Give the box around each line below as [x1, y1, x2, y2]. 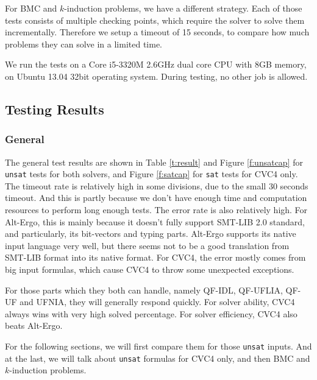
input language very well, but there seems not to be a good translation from [5, 239, 290, 252]
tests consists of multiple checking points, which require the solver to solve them [5, 13, 305, 26]
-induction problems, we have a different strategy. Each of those [64, 2, 302, 14]
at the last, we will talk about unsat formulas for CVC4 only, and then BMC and [5, 351, 310, 364]
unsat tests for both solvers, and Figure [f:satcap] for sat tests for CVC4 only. [5, 167, 298, 180]
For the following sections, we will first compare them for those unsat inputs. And [5, 339, 312, 352]
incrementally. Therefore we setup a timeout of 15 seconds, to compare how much [5, 26, 310, 38]
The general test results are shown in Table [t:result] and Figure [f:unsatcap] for [5, 155, 303, 168]
